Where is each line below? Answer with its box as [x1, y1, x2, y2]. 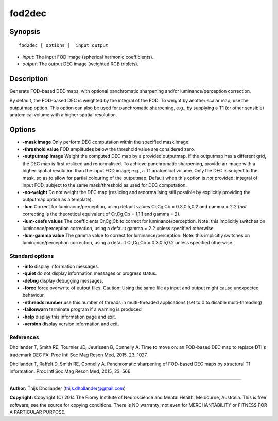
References [9, 334, 39, 341]
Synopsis [9, 27, 41, 36]
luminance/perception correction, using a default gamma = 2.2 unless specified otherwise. [22, 225, 215, 232]
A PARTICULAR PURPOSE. [9, 409, 66, 415]
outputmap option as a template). [22, 196, 93, 203]
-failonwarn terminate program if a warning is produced [22, 306, 142, 312]
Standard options [9, 252, 54, 259]
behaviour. [22, 292, 45, 298]
